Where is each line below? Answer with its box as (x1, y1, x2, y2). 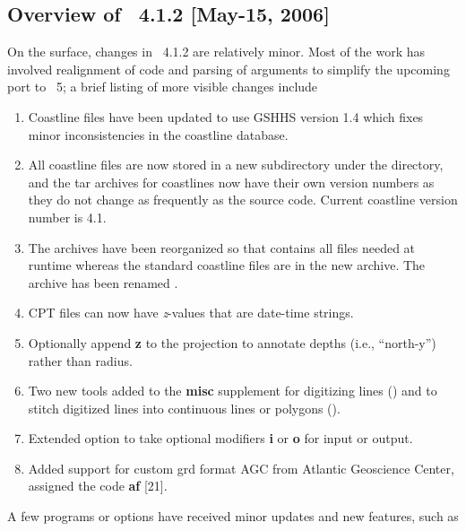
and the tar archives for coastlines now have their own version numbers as (28, 172, 435, 191)
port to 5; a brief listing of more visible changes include (7, 77, 318, 96)
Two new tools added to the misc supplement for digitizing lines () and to (28, 381, 437, 400)
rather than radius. (28, 351, 133, 370)
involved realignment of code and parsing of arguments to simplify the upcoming (7, 59, 450, 78)
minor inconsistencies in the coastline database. (28, 125, 289, 144)
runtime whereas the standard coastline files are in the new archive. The (28, 256, 426, 274)
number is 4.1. (28, 207, 107, 226)
